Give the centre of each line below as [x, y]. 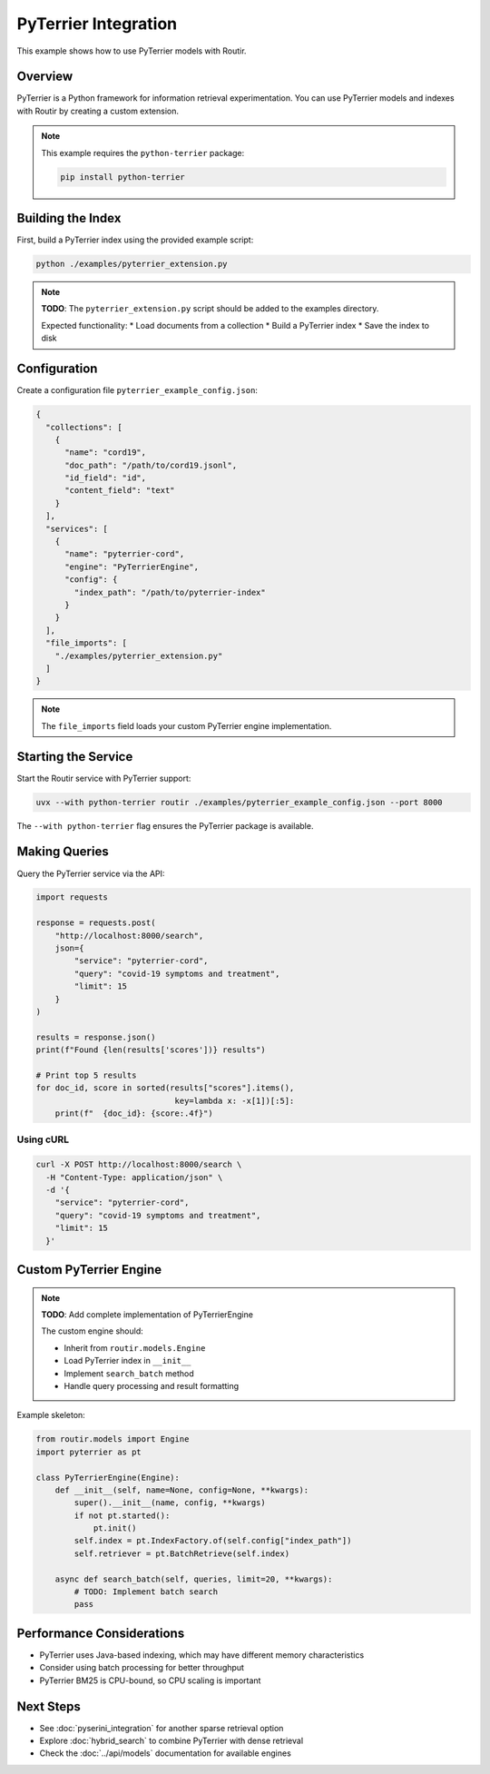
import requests [72, 897]
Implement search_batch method [129, 1373]
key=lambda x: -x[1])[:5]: [235, 1100]
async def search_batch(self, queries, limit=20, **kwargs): [194, 1579]
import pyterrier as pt [89, 1452]
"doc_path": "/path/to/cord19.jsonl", [151, 465]
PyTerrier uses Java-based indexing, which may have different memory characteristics [202, 1655]
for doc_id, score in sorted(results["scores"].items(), [165, 1088]
